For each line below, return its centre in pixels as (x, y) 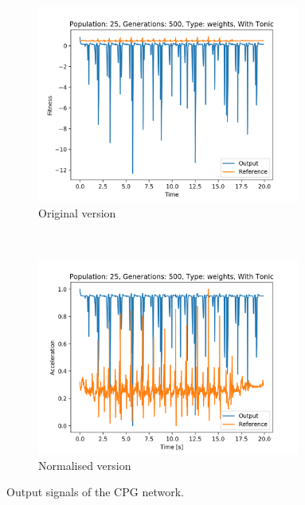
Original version (77, 212)
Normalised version (85, 465)
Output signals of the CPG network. (95, 492)
